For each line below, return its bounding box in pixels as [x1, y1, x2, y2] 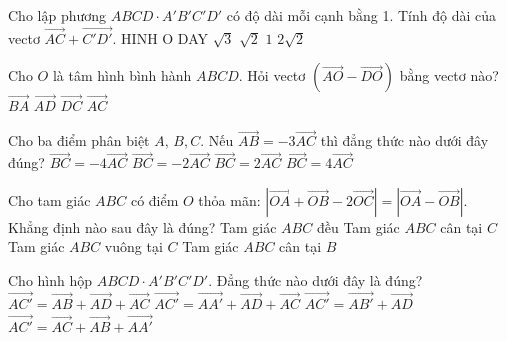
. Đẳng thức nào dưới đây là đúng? [208, 270, 423, 291]
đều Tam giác [316, 216, 400, 237]
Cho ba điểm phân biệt [8, 130, 150, 151]
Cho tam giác [8, 189, 91, 210]
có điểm [130, 189, 179, 210]
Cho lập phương [8, 5, 107, 25]
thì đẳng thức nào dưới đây [320, 130, 489, 151]
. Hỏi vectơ [238, 65, 306, 86]
